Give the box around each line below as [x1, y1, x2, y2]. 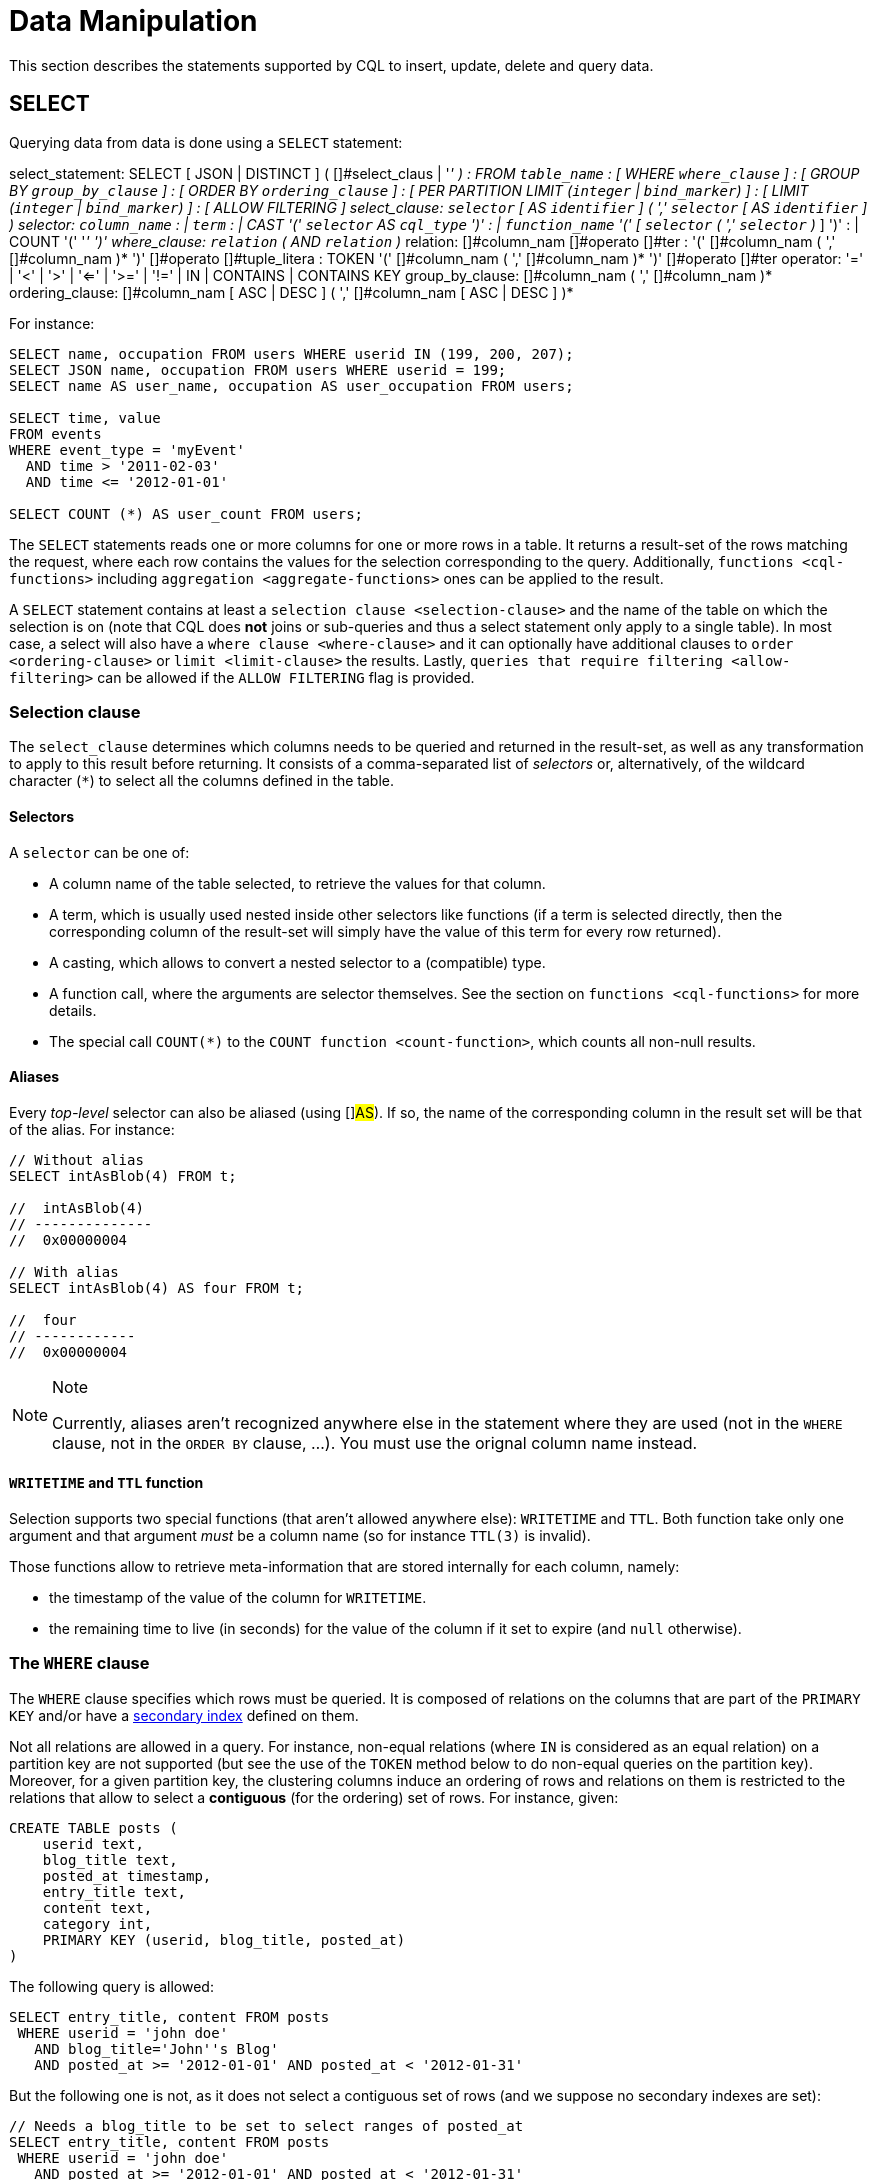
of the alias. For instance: [9, 1120, 175, 1138]
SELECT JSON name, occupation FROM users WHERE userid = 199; [9, 361, 507, 378]
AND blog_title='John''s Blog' [34, 2040, 279, 2057]
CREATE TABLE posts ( [9, 1819, 178, 1836]
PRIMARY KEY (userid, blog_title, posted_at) [42, 1931, 406, 1948]
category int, [42, 1915, 153, 1932]
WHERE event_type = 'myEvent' [9, 441, 246, 458]
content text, [42, 1899, 153, 1916]
